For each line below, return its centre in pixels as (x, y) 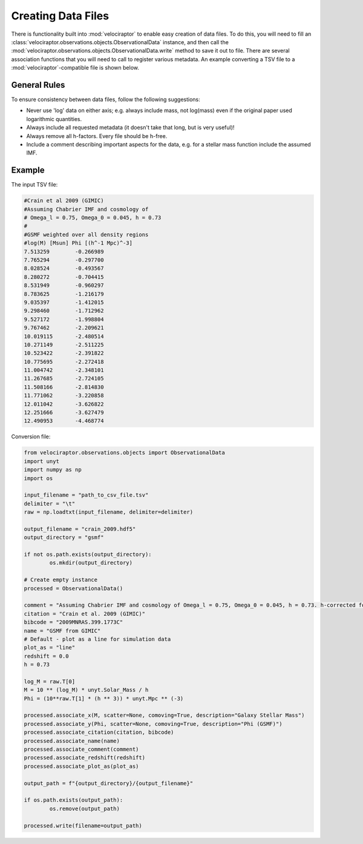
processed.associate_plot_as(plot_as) (81, 766)
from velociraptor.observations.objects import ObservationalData (124, 453)
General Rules (38, 85)
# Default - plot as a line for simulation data (97, 639)
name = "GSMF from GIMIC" (62, 631)
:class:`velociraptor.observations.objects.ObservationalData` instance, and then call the (120, 42)
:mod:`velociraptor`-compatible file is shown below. (75, 68)
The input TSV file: (34, 185)
